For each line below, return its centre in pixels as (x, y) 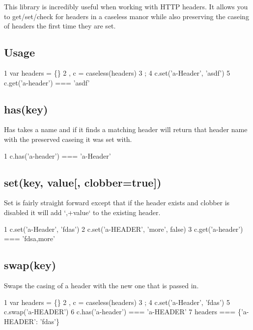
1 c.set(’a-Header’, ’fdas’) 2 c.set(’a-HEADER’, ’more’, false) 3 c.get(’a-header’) (124, 229)
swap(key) (30, 265)
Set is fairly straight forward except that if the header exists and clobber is (117, 203)
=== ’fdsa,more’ (29, 238)
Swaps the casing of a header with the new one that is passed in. (101, 285)
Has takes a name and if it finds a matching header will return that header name (126, 129)
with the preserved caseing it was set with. (68, 139)
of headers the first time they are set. (60, 26)
